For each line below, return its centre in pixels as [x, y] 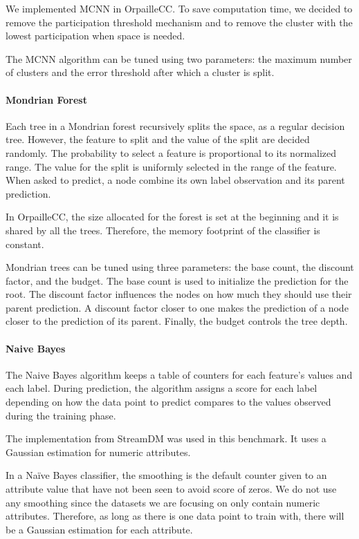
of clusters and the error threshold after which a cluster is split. [140, 72]
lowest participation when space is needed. [95, 36]
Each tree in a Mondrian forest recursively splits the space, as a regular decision [175, 125]
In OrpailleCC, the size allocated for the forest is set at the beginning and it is [172, 217]
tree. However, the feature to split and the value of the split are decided [158, 139]
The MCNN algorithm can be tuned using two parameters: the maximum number [179, 58]
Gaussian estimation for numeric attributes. [98, 452]
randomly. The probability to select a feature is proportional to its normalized [171, 152]
